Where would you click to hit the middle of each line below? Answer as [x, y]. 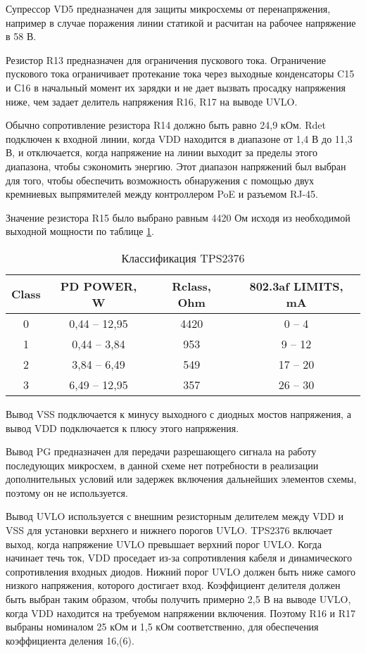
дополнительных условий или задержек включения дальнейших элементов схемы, [181, 479]
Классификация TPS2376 [183, 258]
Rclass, [191, 286]
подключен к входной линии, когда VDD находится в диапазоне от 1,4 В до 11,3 [179, 138]
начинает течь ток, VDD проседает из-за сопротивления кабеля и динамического [179, 558]
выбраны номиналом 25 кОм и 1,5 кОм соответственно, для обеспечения [162, 627]
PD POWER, [99, 286]
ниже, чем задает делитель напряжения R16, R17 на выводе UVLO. [152, 101]
